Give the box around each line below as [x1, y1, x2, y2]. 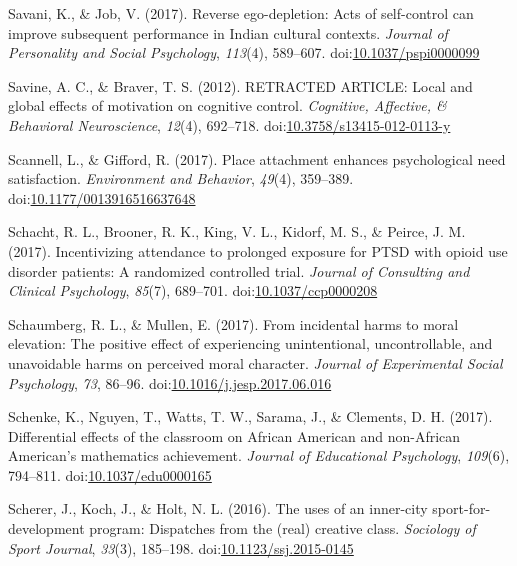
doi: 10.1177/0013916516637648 [8, 187, 196, 208]
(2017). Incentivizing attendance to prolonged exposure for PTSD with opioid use [8, 240, 508, 261]
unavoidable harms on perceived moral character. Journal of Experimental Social [8, 352, 503, 373]
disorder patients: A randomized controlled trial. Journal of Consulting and [8, 260, 470, 281]
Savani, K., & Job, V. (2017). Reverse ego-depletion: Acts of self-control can [8, 3, 474, 23]
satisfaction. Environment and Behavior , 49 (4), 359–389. [8, 168, 354, 189]
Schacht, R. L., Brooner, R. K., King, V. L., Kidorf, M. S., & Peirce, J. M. [8, 221, 466, 242]
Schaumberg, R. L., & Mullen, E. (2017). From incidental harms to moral [8, 313, 459, 334]
